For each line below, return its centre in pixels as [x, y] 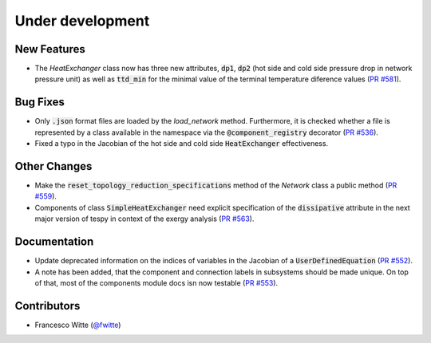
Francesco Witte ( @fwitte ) [78, 325]
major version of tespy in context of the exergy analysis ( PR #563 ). [144, 219]
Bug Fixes [40, 103]
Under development [82, 21]
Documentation [54, 242]
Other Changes [53, 166]
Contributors [47, 306]
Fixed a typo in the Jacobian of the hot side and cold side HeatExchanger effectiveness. [182, 144]
